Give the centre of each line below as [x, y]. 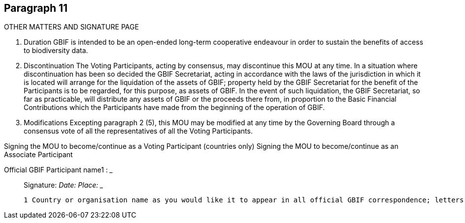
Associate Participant [38, 155]
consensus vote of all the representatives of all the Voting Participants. [138, 131]
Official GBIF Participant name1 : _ [59, 170]
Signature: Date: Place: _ [64, 185]
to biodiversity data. [56, 51]
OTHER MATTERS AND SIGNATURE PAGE [71, 27]
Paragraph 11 [36, 8]
